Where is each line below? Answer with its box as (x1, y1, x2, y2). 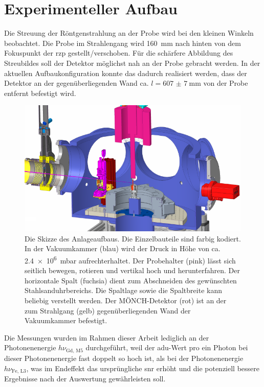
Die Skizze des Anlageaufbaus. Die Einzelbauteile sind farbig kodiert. (25, 233, 241, 244)
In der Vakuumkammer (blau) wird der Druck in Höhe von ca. (25, 243, 221, 254)
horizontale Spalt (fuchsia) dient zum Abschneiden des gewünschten (25, 275, 237, 285)
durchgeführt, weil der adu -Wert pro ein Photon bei (85, 342, 248, 353)
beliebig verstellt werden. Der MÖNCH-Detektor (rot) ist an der (25, 295, 227, 306)
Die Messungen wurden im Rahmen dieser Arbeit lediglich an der (4, 332, 209, 343)
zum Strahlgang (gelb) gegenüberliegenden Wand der (25, 305, 191, 316)
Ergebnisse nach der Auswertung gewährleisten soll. (4, 373, 166, 383)
